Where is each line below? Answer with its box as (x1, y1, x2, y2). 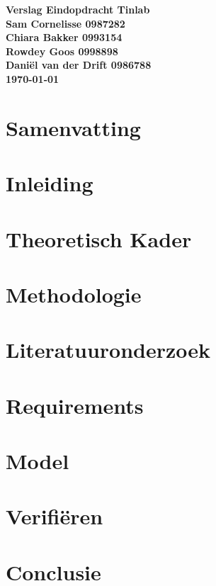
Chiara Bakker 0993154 (6, 30, 123, 45)
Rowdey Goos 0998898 (6, 43, 118, 58)
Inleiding (6, 169, 93, 198)
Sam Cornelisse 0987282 (6, 16, 125, 30)
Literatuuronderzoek (6, 335, 211, 364)
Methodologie (6, 279, 142, 308)
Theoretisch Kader (6, 224, 192, 253)
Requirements (6, 390, 144, 419)
